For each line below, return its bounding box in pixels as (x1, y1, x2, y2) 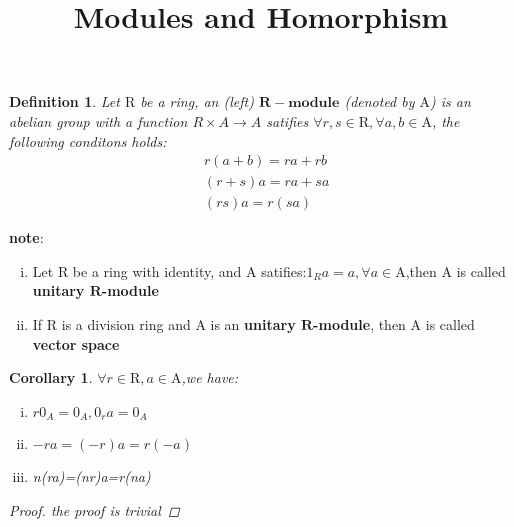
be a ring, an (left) (140, 91, 254, 112)
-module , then (313, 314, 406, 335)
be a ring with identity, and (72, 260, 242, 281)
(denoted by (344, 91, 415, 112)
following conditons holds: (9, 130, 167, 151)
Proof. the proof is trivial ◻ (9, 499, 180, 520)
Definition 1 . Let (9, 91, 120, 112)
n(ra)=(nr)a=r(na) (32, 466, 151, 487)
